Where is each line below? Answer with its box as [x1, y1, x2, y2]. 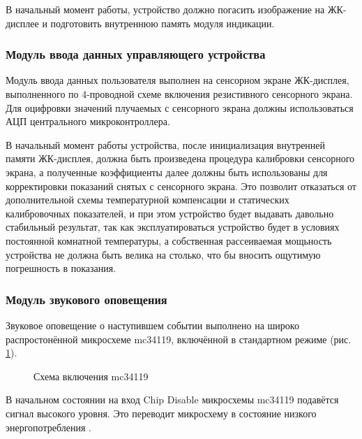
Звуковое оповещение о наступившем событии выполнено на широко [6, 317, 299, 332]
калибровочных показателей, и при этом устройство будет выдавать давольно [6, 206, 334, 220]
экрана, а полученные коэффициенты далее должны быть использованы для [6, 164, 328, 179]
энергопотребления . [6, 419, 91, 434]
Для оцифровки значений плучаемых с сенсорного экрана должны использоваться [6, 100, 354, 115]
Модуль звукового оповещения [6, 290, 167, 308]
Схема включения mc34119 [33, 368, 149, 383]
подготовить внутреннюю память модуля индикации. [50, 15, 275, 30]
